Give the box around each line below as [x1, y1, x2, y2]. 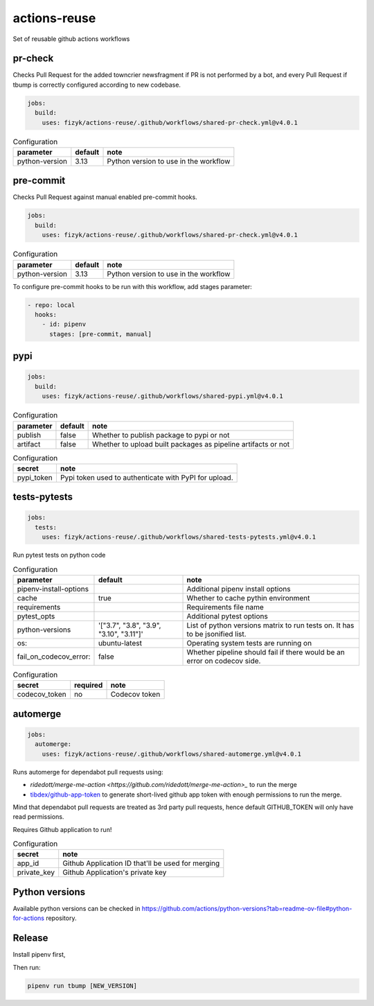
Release [12, 933, 48, 944]
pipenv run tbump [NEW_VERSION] [27, 982, 138, 989]
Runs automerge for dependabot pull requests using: [12, 767, 163, 776]
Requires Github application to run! [12, 825, 112, 833]
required [73, 680, 103, 690]
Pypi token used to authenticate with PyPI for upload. [60, 472, 233, 482]
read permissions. [12, 813, 64, 821]
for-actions [12, 914, 45, 922]
